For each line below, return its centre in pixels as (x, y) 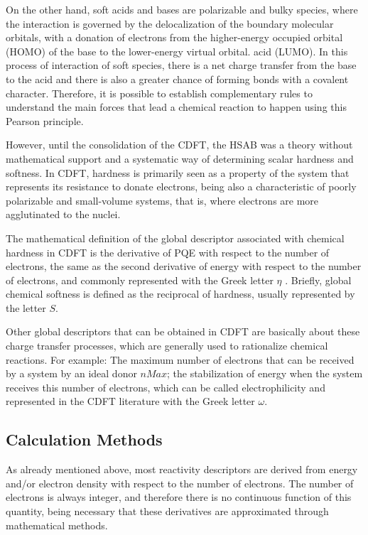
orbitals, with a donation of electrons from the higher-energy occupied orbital (174, 37)
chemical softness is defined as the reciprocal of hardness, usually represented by (180, 294)
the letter (26, 307)
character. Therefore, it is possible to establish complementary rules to (159, 93)
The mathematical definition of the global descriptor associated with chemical (175, 238)
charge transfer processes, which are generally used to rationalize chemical (167, 346)
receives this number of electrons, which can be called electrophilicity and (166, 387)
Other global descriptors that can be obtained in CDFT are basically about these (183, 331)
